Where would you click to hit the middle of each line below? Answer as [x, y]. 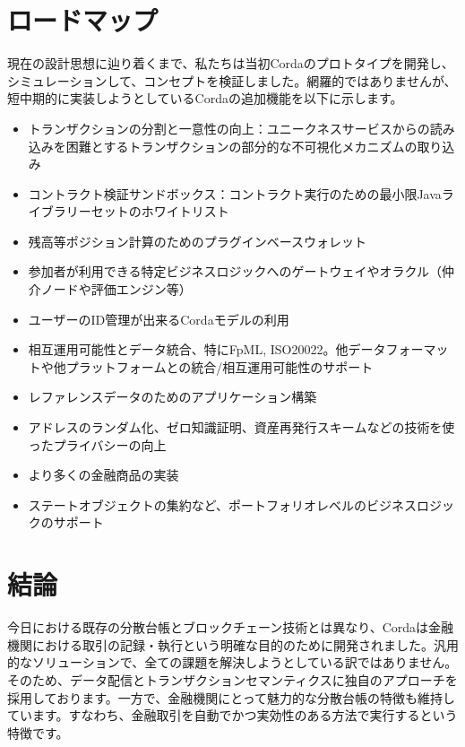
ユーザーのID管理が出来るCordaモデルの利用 [159, 319]
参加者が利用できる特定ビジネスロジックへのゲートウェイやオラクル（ [235, 271]
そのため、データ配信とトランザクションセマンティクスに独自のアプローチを [232, 679]
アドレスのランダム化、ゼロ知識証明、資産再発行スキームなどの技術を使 [241, 427]
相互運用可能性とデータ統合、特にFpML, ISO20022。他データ [207, 349]
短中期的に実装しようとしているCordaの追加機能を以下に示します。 [205, 98]
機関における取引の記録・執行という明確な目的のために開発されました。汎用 [233, 644]
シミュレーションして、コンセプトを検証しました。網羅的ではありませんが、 [232, 80]
